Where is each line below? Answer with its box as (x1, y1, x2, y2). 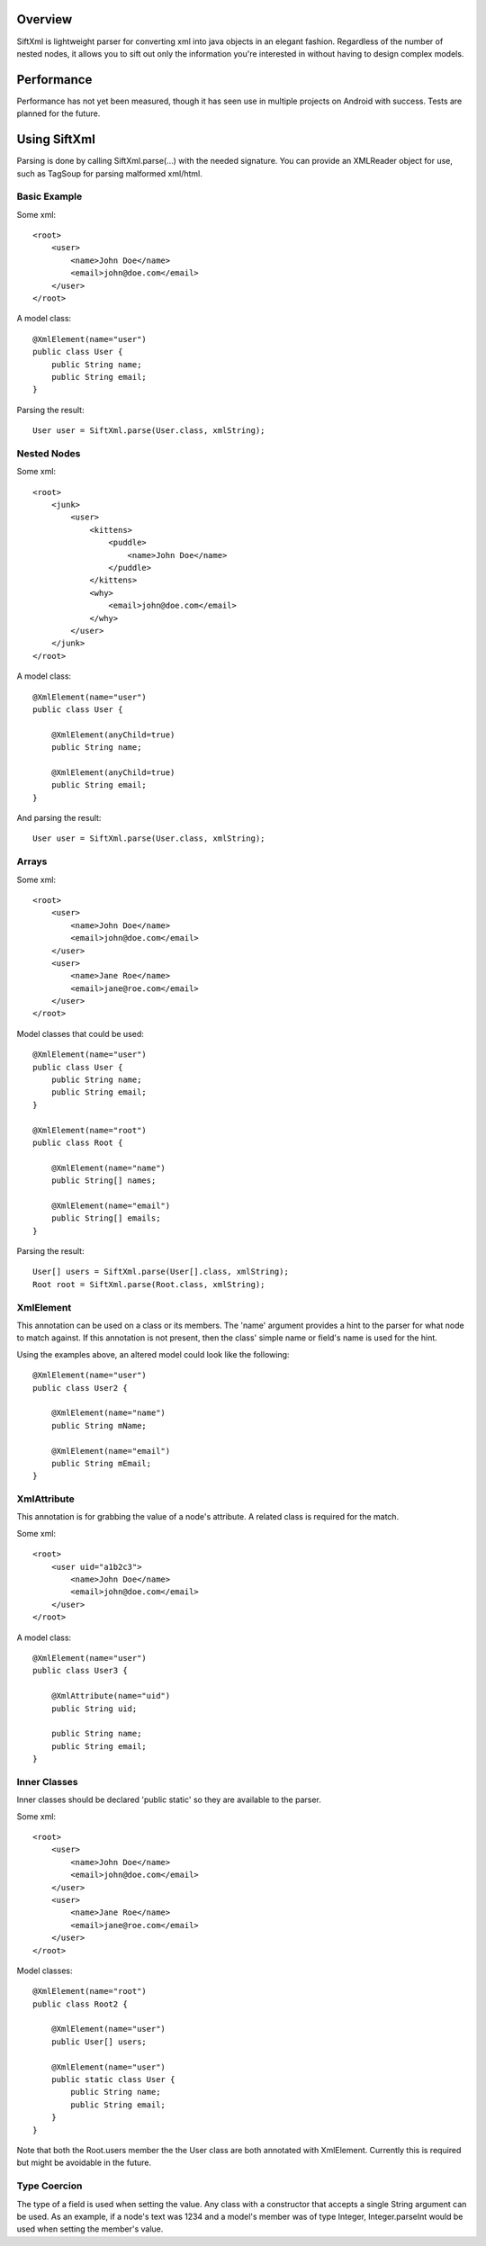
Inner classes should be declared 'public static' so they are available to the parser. (16, 1794, 321, 1805)
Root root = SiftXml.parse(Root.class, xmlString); (32, 1279, 265, 1289)
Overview (16, 12, 73, 27)
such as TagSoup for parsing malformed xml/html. (16, 167, 202, 179)
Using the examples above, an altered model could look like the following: (16, 1349, 290, 1359)
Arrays (16, 855, 48, 868)
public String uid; (50, 1703, 138, 1714)
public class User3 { (32, 1665, 128, 1676)
